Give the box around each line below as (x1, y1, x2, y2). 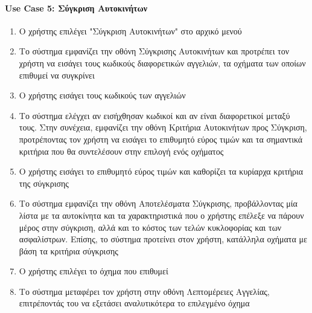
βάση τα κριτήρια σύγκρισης (19, 244, 118, 257)
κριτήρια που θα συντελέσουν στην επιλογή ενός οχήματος (19, 144, 224, 157)
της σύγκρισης (19, 176, 69, 189)
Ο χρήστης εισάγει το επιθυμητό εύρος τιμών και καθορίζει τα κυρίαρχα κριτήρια (19, 165, 304, 178)
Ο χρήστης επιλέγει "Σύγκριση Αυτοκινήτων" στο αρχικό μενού (19, 24, 242, 37)
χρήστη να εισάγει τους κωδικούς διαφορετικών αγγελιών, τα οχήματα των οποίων (19, 56, 306, 69)
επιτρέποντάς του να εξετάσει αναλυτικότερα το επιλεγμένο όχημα (19, 297, 250, 309)
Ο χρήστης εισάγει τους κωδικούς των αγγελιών (19, 89, 186, 102)
